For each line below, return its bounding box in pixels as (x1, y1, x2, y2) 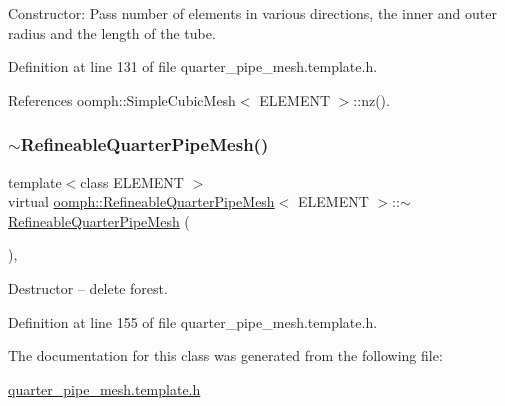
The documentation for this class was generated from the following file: (8, 345, 443, 366)
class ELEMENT (80, 171, 184, 192)
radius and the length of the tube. (8, 22, 216, 43)
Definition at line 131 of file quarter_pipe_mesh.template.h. (8, 56, 378, 77)
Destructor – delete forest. (8, 277, 168, 298)
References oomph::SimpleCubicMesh (8, 89, 236, 110)
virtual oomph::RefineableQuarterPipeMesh (8, 191, 275, 212)
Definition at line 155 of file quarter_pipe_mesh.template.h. (8, 311, 378, 332)
